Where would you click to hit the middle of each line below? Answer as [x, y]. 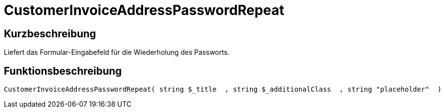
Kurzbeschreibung [50, 33]
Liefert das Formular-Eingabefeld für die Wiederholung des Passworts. [117, 52]
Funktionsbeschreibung [63, 71]
